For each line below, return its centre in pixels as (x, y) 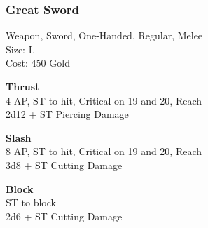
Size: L (20, 49)
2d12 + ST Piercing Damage (67, 114)
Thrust (23, 86)
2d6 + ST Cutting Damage (64, 216)
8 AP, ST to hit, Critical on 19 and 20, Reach (104, 151)
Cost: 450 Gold (38, 63)
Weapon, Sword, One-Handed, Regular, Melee (104, 35)
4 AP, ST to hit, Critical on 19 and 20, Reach (104, 100)
